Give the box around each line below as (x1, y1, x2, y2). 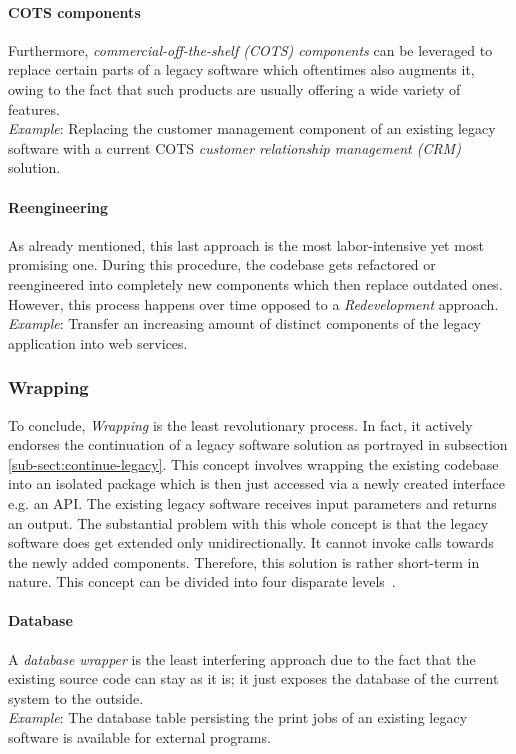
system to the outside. (8, 687, 144, 708)
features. (8, 98, 60, 119)
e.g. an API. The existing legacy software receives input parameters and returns (8, 492, 497, 513)
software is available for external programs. (8, 727, 271, 748)
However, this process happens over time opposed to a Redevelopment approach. (8, 293, 499, 314)
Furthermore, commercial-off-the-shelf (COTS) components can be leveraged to (8, 39, 493, 60)
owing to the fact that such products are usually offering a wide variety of (8, 78, 461, 99)
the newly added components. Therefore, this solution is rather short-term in (8, 551, 480, 572)
